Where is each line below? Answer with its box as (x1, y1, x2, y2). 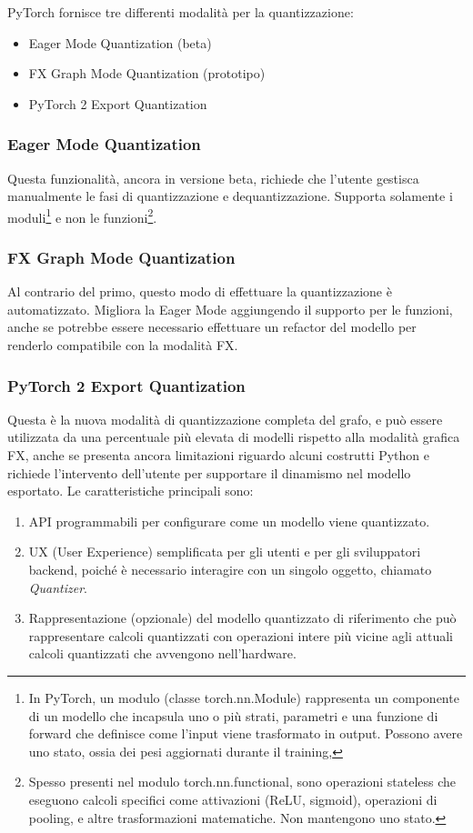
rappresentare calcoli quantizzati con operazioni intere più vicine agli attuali (28, 626, 453, 645)
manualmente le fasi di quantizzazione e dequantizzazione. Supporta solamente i (7, 186, 453, 206)
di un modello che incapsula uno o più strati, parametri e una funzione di (28, 706, 438, 725)
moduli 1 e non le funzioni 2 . (7, 205, 157, 226)
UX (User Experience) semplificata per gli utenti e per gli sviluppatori (28, 542, 421, 561)
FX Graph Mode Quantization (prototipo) (28, 64, 266, 83)
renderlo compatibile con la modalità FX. (7, 336, 238, 355)
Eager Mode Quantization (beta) (28, 33, 212, 52)
